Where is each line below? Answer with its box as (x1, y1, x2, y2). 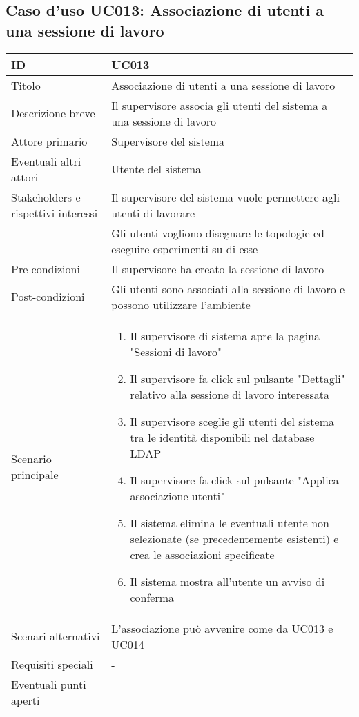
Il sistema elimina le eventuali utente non (130, 514, 329, 531)
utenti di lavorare (111, 204, 195, 221)
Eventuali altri (11, 153, 81, 169)
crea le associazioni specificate (130, 546, 275, 562)
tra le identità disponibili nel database (130, 429, 315, 445)
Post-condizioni (11, 288, 85, 305)
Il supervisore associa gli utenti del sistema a (111, 97, 328, 113)
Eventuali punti (11, 676, 86, 692)
